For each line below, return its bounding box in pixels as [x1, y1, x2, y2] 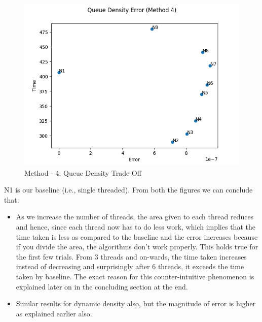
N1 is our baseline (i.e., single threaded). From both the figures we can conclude [4, 184, 253, 195]
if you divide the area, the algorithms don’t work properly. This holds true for [16, 241, 258, 252]
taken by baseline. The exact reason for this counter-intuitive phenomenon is [16, 271, 254, 281]
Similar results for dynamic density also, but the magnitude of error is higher [16, 298, 256, 309]
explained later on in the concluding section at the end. [16, 281, 188, 292]
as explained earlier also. [16, 308, 92, 318]
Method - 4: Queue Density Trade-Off [24, 167, 141, 178]
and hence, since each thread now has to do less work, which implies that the [16, 221, 255, 232]
